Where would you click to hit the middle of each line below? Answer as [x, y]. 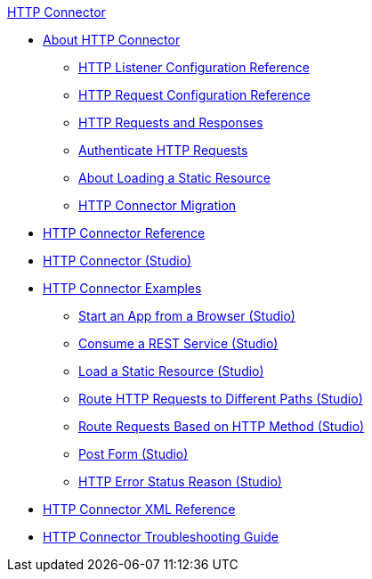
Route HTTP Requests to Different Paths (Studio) [221, 399]
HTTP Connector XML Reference [139, 509]
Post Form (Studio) [133, 454]
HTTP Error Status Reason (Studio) [180, 481]
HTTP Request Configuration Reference [194, 95]
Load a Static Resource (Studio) [171, 371]
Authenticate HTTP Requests [163, 150]
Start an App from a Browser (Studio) [187, 316]
